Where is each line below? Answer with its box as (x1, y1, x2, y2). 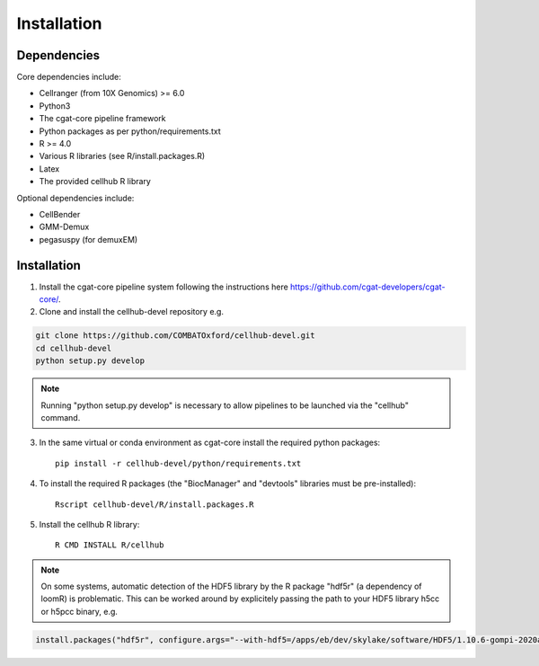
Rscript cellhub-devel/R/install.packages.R (55, 499, 255, 510)
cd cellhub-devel (35, 342, 112, 353)
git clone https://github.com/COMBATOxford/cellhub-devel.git (35, 331, 315, 341)
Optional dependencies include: (16, 192, 135, 203)
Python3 (39, 100, 71, 111)
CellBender (39, 209, 81, 219)
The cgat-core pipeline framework (39, 113, 166, 124)
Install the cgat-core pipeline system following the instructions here (39, 281, 289, 292)
